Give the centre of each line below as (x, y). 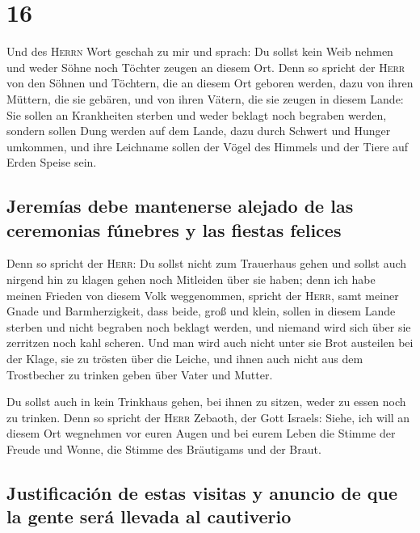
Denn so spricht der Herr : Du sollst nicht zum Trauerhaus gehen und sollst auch (207, 263)
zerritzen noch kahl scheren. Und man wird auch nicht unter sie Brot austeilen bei (210, 343)
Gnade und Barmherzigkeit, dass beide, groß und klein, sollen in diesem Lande (201, 311)
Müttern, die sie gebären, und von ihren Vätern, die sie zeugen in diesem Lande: (205, 98)
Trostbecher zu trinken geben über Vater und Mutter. (140, 374)
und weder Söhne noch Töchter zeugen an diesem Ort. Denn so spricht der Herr (206, 67)
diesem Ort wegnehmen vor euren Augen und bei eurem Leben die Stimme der (201, 433)
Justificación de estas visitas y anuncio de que (202, 492)
